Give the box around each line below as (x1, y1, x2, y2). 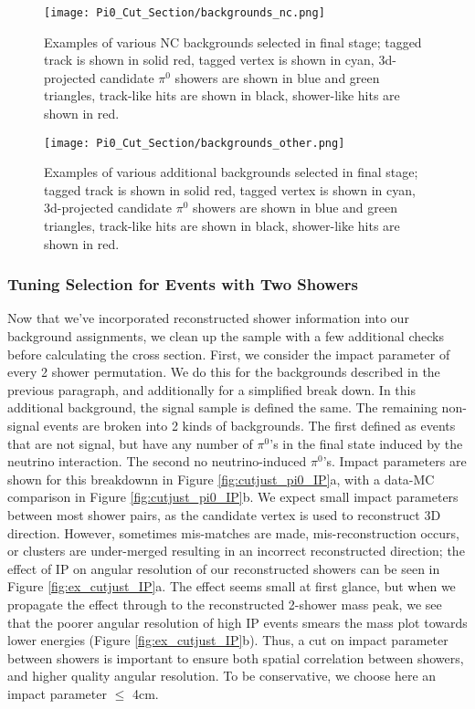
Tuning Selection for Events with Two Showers (7, 273, 358, 296)
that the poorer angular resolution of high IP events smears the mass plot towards (7, 612, 468, 631)
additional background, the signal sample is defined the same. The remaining (7, 398, 438, 417)
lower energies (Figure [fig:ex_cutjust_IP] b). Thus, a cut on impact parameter (7, 631, 449, 650)
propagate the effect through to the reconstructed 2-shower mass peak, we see (7, 594, 442, 613)
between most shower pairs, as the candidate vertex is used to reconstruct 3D (7, 506, 441, 524)
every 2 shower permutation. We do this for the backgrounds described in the (7, 362, 440, 381)
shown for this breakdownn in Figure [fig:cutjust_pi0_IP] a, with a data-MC (7, 469, 435, 488)
